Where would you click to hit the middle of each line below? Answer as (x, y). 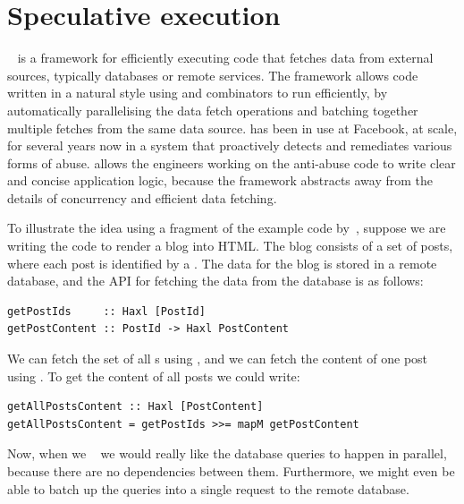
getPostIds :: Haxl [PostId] (106, 311)
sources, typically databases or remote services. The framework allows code (213, 75)
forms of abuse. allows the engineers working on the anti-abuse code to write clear (232, 162)
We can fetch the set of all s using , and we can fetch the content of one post (218, 359)
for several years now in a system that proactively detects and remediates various (230, 145)
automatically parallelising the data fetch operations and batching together (213, 110)
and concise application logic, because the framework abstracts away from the (220, 180)
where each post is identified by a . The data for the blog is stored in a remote (222, 263)
